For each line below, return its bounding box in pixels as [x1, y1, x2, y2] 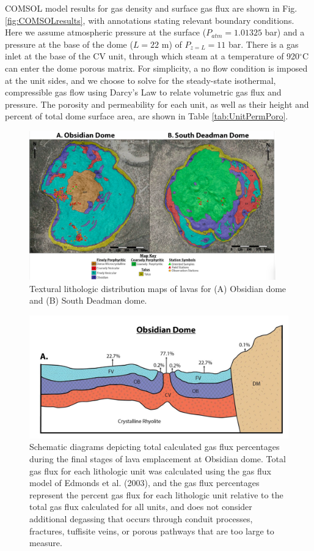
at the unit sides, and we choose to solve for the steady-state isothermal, [5, 73, 276, 86]
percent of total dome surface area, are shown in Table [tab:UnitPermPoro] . [5, 110, 288, 122]
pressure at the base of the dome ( [5, 37, 133, 50]
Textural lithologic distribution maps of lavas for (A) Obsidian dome [29, 282, 287, 294]
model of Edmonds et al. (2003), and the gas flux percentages [29, 476, 260, 489]
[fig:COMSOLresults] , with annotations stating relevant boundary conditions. [5, 13, 294, 26]
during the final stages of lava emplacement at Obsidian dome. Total [29, 452, 286, 465]
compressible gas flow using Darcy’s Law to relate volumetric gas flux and [5, 86, 282, 99]
